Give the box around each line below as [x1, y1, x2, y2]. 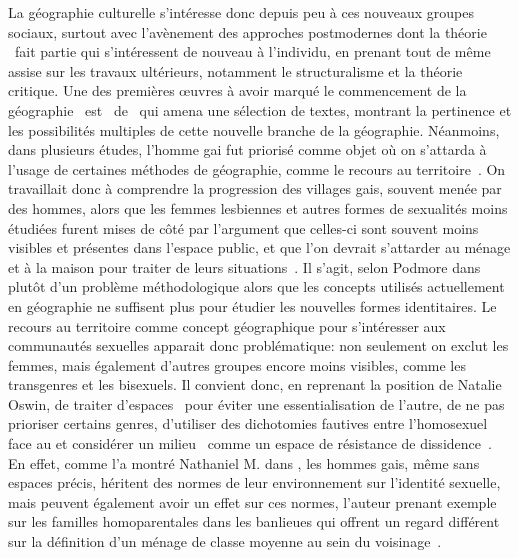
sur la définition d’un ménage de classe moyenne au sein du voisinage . [8, 531, 442, 552]
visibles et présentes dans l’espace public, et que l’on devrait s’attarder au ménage [8, 237, 511, 258]
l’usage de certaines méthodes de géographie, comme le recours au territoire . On [8, 158, 506, 179]
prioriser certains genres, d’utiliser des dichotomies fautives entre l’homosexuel [8, 413, 488, 434]
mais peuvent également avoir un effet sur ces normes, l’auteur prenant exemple [8, 491, 497, 512]
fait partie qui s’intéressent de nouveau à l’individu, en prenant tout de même [14, 41, 491, 62]
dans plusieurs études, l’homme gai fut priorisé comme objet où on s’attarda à [8, 139, 487, 160]
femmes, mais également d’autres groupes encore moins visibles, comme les [8, 354, 466, 375]
